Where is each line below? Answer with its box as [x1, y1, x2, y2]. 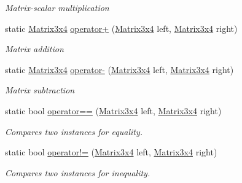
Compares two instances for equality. [5, 125, 143, 138]
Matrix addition [5, 42, 64, 55]
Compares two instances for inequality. [5, 166, 150, 179]
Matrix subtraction [5, 84, 75, 96]
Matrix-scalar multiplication [5, 1, 109, 14]
